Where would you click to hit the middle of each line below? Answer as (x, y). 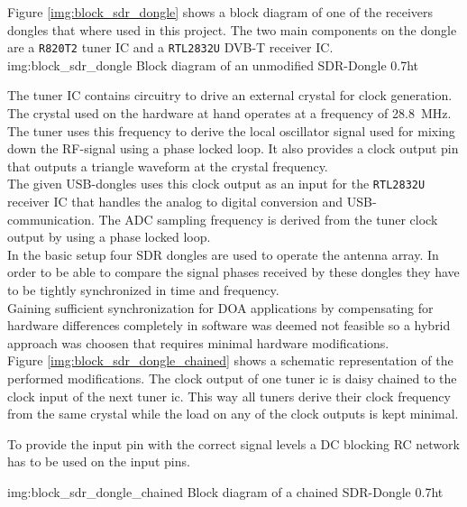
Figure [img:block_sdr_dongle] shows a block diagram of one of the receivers (220, 12)
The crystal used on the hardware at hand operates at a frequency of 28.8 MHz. (229, 113)
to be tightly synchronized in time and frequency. (143, 290)
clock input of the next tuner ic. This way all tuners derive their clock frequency (229, 396)
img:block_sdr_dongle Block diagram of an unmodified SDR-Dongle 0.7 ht (213, 65)
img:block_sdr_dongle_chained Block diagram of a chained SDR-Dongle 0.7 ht (225, 491)
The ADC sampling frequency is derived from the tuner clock (268, 219)
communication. (51, 219)
